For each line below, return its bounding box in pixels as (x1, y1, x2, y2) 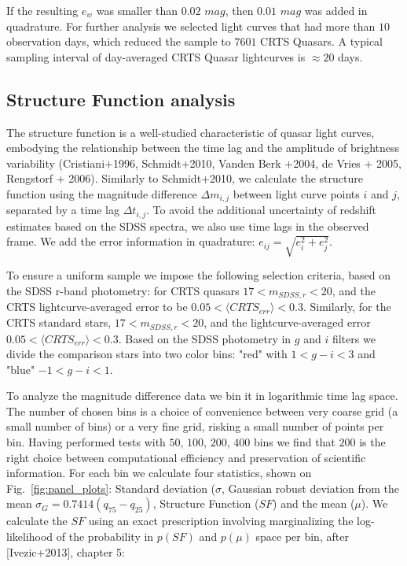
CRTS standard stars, (6, 314, 112, 331)
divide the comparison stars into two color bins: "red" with (6, 346, 288, 362)
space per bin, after (255, 528, 349, 545)
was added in (304, 2, 368, 18)
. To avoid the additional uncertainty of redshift (146, 202, 377, 218)
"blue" (6, 361, 35, 377)
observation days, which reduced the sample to (6, 33, 231, 50)
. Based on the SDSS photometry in (118, 330, 291, 346)
